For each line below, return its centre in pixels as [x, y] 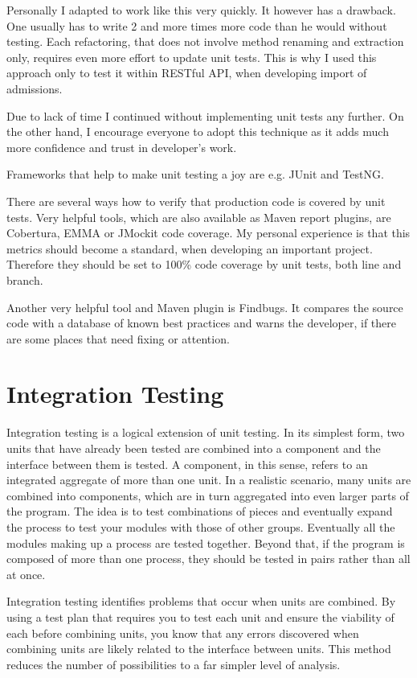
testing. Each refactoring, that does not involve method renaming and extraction [205, 41]
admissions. [35, 88]
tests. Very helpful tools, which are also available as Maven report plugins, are [199, 217]
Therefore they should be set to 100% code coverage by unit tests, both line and [204, 264]
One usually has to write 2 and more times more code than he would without [197, 25]
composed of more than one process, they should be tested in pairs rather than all [208, 559]
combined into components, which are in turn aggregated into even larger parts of [208, 495]
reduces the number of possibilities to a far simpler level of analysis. [174, 664]
